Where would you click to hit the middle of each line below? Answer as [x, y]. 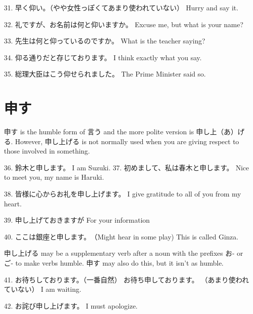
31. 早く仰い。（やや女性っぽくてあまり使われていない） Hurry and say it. [121, 7]
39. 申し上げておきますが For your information [77, 220]
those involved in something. [47, 151]
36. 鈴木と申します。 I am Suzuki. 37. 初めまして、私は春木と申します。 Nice [126, 167]
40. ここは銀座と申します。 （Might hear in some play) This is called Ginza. [121, 236]
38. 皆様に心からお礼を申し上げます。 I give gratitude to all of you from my [123, 194]
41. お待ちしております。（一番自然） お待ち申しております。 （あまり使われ [126, 279]
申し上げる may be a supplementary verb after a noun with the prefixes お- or [124, 253]
